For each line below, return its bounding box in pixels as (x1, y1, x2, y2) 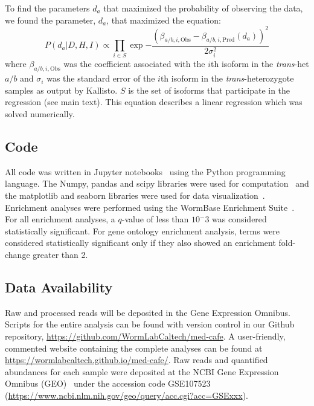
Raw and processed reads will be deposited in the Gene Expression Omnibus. (5, 306, 290, 318)
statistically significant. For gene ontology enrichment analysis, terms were (5, 224, 280, 237)
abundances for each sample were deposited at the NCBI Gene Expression (5, 365, 279, 378)
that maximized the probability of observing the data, (103, 2, 303, 14)
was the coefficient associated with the (63, 57, 205, 70)
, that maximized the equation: (106, 13, 221, 26)
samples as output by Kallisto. (5, 83, 118, 96)
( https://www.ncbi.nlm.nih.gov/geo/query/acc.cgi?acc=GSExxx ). (5, 388, 248, 401)
